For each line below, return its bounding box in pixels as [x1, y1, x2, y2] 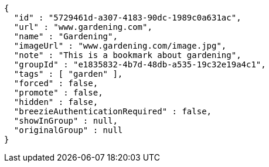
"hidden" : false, [13, 97, 98, 107]
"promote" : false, [13, 88, 103, 97]
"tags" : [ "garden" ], [13, 69, 123, 79]
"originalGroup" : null [13, 125, 123, 135]
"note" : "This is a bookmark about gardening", [13, 50, 241, 60]
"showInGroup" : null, [13, 116, 118, 125]
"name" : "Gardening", [13, 32, 118, 41]
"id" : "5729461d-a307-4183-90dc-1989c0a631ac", [13, 13, 241, 22]
